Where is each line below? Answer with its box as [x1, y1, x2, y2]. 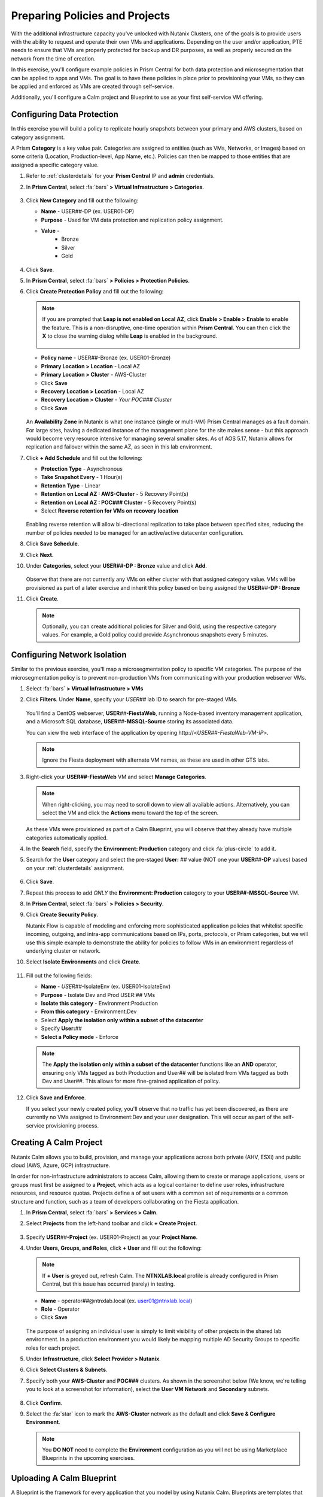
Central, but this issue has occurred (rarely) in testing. [42, 1280, 175, 1287]
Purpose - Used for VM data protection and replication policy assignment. [41, 216, 224, 223]
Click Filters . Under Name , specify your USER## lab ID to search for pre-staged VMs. [26, 696, 238, 703]
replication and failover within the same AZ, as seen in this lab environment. [26, 443, 212, 450]
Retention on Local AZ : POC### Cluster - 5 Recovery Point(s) [41, 499, 197, 506]
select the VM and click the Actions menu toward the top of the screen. [42, 809, 219, 816]
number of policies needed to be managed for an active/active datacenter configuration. [26, 529, 244, 536]
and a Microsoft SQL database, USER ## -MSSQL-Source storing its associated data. [26, 718, 234, 725]
